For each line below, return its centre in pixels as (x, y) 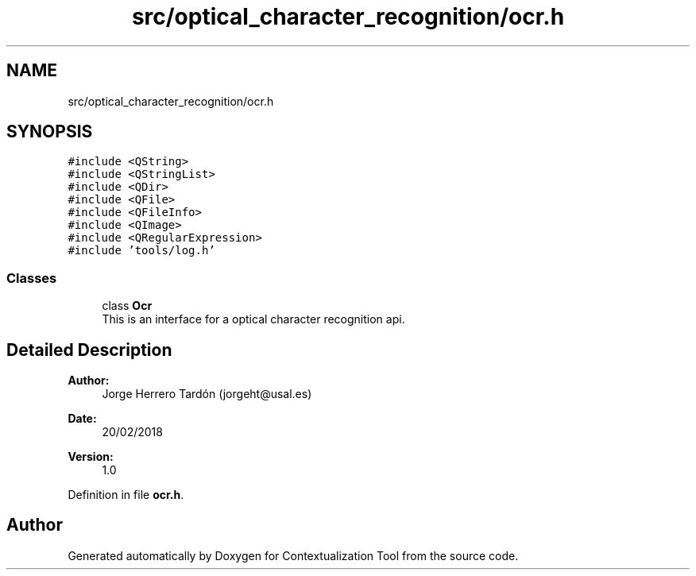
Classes (32, 278)
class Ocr (127, 306)
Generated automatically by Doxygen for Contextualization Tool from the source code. (293, 555)
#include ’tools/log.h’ (141, 251)
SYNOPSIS (50, 132)
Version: (91, 457)
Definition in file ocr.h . (126, 495)
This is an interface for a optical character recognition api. (253, 319)
